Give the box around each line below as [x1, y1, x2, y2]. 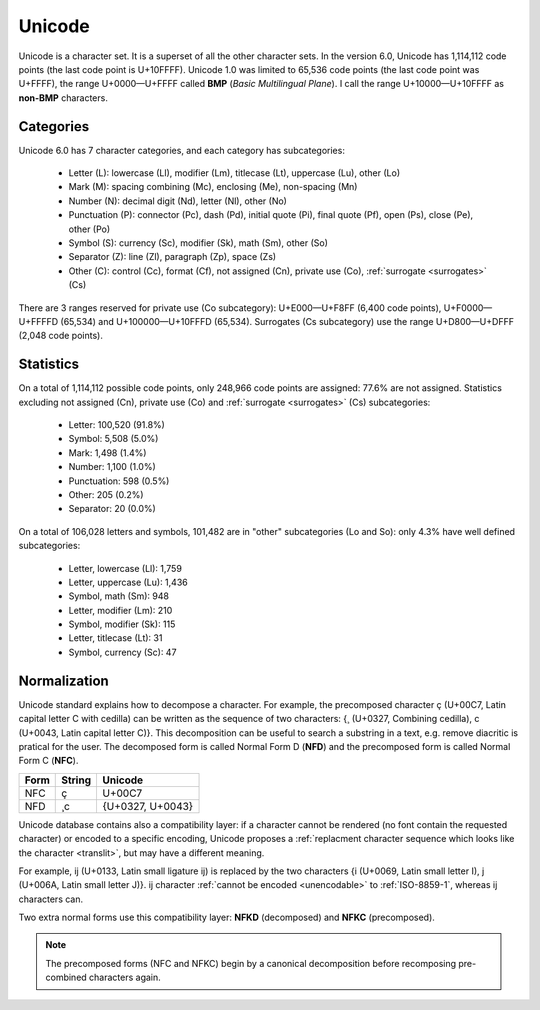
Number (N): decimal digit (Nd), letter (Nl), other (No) [68, 195, 287, 207]
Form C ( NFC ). [18, 755, 79, 767]
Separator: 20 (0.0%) [68, 503, 157, 515]
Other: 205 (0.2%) [68, 488, 144, 500]
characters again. [88, 971, 162, 984]
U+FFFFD [18, 315, 59, 327]
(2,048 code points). [18, 330, 104, 342]
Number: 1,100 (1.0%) [68, 461, 157, 473]
